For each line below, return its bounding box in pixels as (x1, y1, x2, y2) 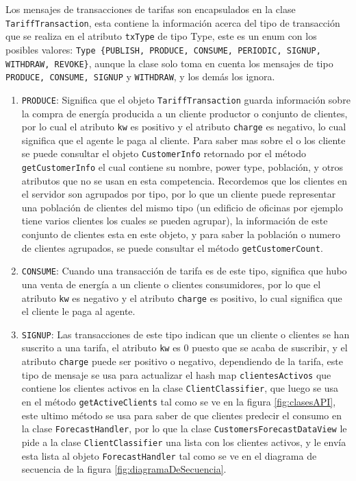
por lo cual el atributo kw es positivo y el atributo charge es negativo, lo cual (21, 119, 346, 134)
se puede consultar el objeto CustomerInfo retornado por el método (21, 146, 307, 161)
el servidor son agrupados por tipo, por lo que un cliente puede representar (21, 187, 336, 201)
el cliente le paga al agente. (21, 304, 136, 318)
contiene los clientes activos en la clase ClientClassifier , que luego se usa (21, 381, 338, 395)
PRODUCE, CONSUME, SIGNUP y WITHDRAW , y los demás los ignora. (5, 69, 275, 84)
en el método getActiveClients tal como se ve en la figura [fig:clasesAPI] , (21, 395, 336, 409)
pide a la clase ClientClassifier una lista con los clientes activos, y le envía (21, 435, 346, 449)
